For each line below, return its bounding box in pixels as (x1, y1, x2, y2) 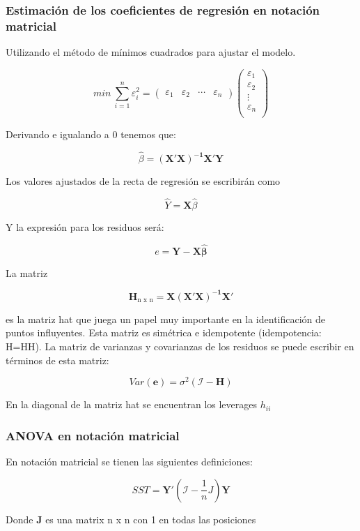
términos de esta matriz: (6, 352, 109, 367)
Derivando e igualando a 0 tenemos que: (6, 127, 176, 142)
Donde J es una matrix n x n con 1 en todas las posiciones (6, 511, 256, 526)
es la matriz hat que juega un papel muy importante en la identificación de (6, 311, 326, 326)
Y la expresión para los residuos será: (6, 219, 164, 234)
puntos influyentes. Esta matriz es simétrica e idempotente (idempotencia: (6, 325, 322, 340)
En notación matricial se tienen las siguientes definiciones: (6, 454, 253, 469)
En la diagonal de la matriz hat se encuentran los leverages (6, 397, 258, 412)
